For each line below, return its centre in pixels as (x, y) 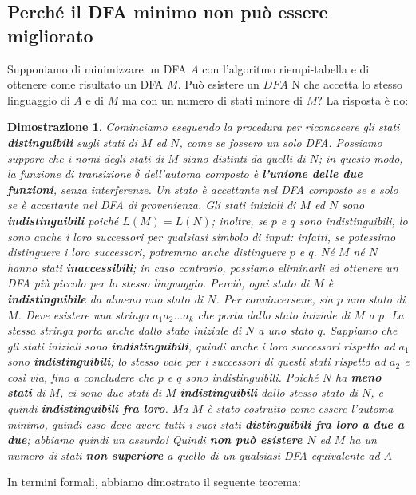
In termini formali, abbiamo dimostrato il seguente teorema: (154, 482)
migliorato (50, 35)
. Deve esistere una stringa (83, 314)
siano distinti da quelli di (244, 158)
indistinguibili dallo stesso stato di (269, 392)
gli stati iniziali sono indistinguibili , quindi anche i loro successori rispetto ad (201, 345)
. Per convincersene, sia (274, 298)
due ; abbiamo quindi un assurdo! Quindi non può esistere (155, 440)
